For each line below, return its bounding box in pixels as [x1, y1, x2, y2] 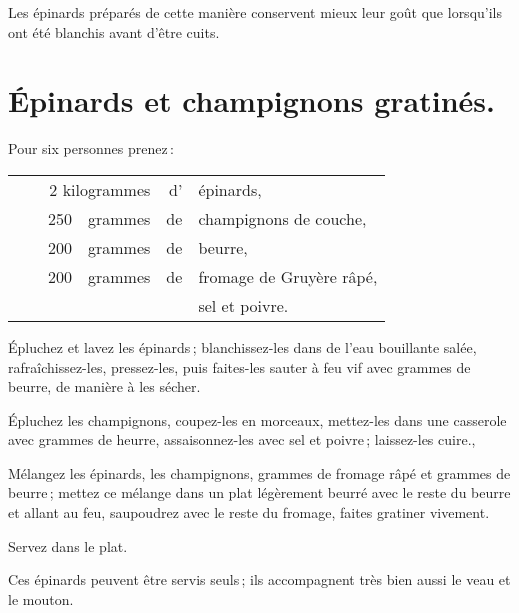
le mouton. [8, 588, 74, 609]
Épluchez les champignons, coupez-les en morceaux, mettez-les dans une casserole [8, 409, 507, 430]
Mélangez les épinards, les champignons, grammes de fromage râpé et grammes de [8, 462, 511, 483]
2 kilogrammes [49, 177, 151, 201]
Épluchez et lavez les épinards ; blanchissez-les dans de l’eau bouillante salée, [8, 336, 477, 357]
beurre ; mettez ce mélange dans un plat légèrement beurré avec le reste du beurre [8, 482, 511, 503]
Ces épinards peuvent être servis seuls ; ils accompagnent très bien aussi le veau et [8, 569, 511, 590]
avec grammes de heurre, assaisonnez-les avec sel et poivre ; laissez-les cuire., [8, 429, 476, 450]
